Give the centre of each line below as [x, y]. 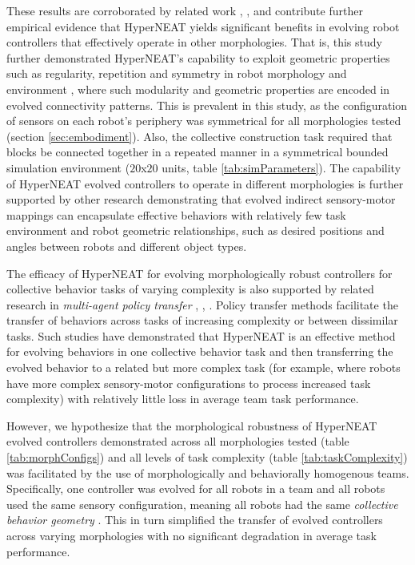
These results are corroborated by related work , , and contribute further [185, 10]
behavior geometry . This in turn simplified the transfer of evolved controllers [195, 520]
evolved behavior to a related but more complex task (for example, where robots [204, 367]
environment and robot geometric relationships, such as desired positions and [196, 230]
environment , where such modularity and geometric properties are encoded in [198, 89]
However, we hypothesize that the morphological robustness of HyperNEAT [192, 425]
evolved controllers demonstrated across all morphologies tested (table [178, 441]
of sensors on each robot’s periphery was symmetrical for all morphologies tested [204, 121]
